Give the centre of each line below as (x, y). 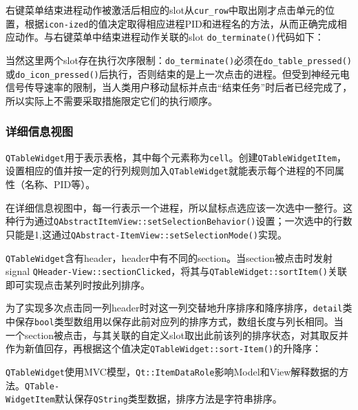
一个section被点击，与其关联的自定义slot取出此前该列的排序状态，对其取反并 (177, 335)
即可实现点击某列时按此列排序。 (78, 284)
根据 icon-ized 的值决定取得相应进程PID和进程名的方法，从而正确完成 (181, 23)
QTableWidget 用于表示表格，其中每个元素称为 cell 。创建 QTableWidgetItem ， (176, 157)
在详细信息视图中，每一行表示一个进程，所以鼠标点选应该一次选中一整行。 (174, 207)
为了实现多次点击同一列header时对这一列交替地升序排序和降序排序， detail (174, 308)
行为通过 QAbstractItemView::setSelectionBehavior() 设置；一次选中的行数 (183, 221)
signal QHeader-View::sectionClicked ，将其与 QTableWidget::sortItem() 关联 (177, 271)
